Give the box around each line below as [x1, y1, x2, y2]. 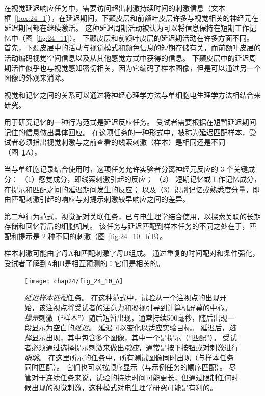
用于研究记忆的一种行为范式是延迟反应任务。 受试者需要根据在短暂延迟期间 [4, 116, 256, 127]
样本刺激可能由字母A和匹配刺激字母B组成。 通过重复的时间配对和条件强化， [4, 248, 260, 258]
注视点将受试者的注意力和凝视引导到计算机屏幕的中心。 [45, 302, 231, 312]
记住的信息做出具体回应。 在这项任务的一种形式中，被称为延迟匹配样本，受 [4, 126, 256, 137]
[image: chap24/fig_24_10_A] [24, 277, 123, 285]
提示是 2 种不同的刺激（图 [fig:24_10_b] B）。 [18, 230, 167, 241]
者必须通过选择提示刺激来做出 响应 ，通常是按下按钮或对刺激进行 [24, 342, 238, 353]
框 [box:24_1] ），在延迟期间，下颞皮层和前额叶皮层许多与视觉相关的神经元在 [4, 12, 259, 23]
